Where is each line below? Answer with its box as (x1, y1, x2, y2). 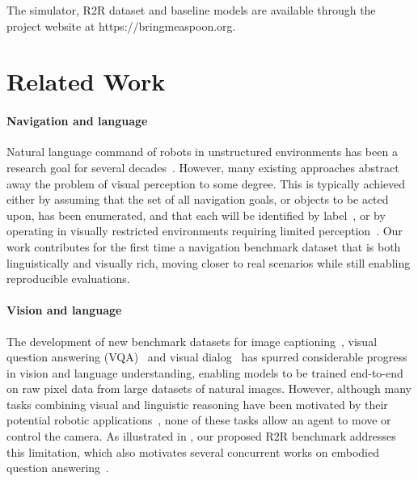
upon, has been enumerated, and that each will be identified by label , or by (6, 206, 386, 223)
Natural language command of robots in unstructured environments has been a (6, 143, 398, 160)
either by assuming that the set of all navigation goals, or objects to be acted (6, 191, 389, 208)
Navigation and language (6, 112, 148, 129)
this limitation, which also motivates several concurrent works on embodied (6, 443, 379, 460)
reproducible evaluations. (6, 270, 130, 287)
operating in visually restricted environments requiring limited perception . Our (6, 222, 403, 239)
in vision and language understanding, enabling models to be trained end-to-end (6, 364, 403, 381)
